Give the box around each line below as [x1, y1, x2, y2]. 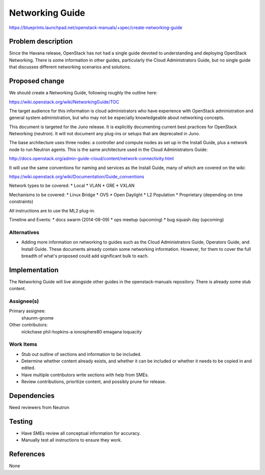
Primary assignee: [9, 308, 46, 314]
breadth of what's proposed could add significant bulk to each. [21, 253, 149, 259]
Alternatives [9, 229, 39, 236]
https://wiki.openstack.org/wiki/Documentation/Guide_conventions [9, 174, 144, 179]
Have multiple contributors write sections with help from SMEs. [21, 372, 149, 378]
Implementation [9, 266, 59, 274]
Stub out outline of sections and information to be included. [21, 351, 142, 357]
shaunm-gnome [21, 315, 54, 321]
